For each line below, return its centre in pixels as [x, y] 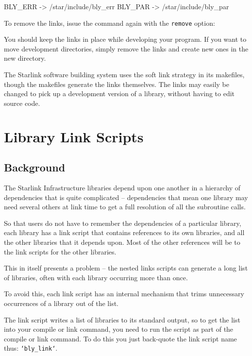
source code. [22, 103]
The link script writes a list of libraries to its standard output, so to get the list [122, 319]
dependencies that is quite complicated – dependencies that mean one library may [126, 197]
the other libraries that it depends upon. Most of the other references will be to [122, 242]
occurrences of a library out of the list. [61, 303]
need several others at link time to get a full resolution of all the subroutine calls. [125, 207]
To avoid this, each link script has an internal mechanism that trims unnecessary [124, 294]
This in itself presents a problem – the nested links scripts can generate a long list [126, 268]
